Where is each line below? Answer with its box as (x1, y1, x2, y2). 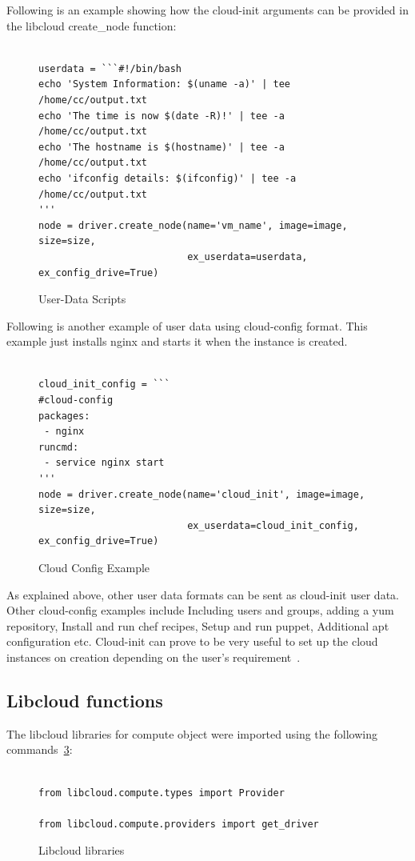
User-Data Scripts (38, 290, 126, 307)
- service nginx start (44, 457, 165, 469)
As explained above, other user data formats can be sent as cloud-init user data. (6, 586, 399, 603)
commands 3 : (6, 741, 73, 758)
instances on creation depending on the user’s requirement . (6, 648, 301, 665)
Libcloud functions (6, 687, 163, 712)
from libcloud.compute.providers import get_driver (38, 818, 319, 830)
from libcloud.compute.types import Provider (38, 787, 285, 799)
